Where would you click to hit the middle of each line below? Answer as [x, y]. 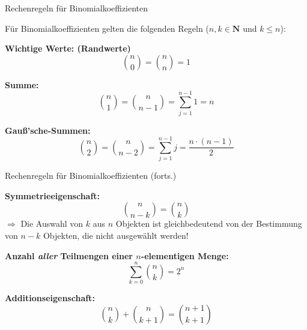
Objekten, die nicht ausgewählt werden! [116, 235]
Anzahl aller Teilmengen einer [69, 255]
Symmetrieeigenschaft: [53, 195]
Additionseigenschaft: [50, 298]
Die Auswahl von [52, 223]
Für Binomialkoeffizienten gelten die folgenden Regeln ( [107, 28]
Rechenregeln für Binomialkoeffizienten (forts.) [91, 175]
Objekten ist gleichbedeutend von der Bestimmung [209, 223]
